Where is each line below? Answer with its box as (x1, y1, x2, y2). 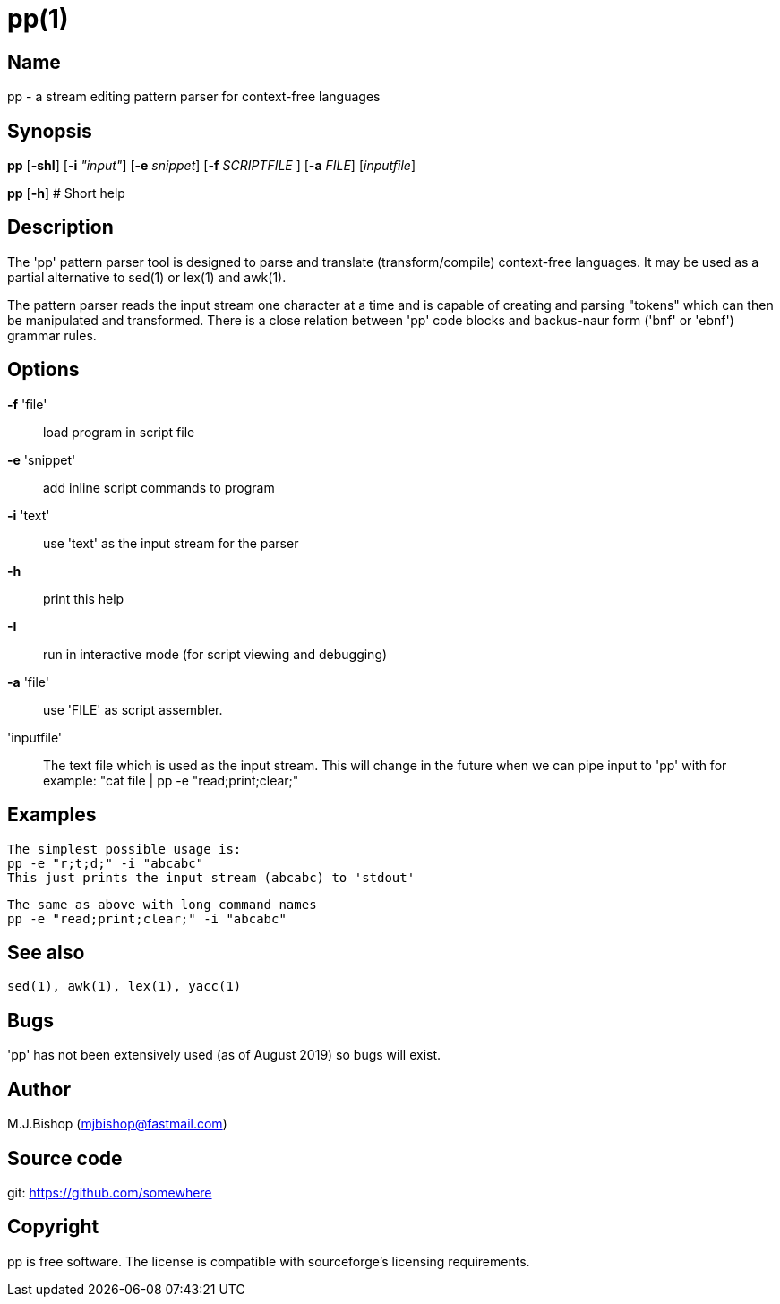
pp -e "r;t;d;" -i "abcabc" (7, 855, 204, 871)
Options (7, 358, 80, 382)
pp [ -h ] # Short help (7, 185, 125, 202)
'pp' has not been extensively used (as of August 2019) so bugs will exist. (7, 1047, 441, 1063)
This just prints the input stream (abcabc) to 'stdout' (7, 870, 416, 885)
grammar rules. (7, 327, 97, 343)
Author (7, 1077, 71, 1101)
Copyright (7, 1215, 99, 1239)
